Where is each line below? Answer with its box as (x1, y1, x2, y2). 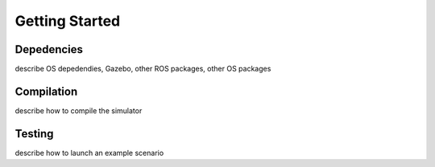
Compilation (14, 84, 78, 98)
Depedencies (14, 43, 84, 56)
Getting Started (14, 12, 121, 30)
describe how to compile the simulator (14, 105, 143, 116)
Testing (14, 127, 54, 141)
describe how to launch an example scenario (14, 148, 164, 157)
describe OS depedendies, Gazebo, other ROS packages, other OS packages (14, 64, 271, 74)
